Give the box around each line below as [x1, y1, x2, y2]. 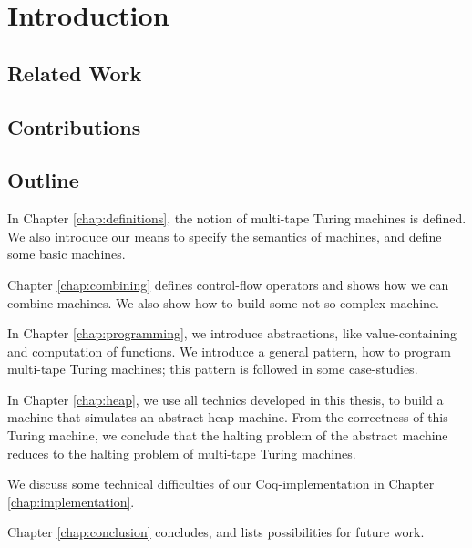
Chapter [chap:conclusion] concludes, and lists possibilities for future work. [7, 522, 425, 542]
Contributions [7, 112, 141, 140]
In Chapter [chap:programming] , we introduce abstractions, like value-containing [7, 324, 457, 343]
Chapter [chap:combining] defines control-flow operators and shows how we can [7, 274, 449, 294]
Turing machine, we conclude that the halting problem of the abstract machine [7, 426, 448, 445]
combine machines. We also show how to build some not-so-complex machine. [7, 293, 439, 312]
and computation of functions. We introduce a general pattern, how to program [7, 341, 451, 360]
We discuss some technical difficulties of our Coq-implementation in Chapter [7, 474, 435, 493]
